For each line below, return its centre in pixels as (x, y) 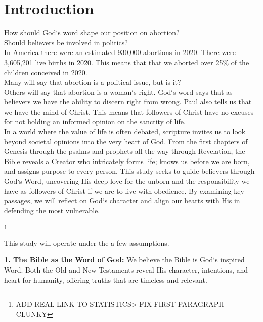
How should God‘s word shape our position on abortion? (92, 33)
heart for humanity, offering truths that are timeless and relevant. (106, 279)
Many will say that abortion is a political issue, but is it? (93, 82)
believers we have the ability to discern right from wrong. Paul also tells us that (128, 102)
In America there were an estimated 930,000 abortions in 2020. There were (120, 52)
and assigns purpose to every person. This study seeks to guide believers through (129, 171)
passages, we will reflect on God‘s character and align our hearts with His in (122, 201)
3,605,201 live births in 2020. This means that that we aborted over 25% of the (127, 62)
